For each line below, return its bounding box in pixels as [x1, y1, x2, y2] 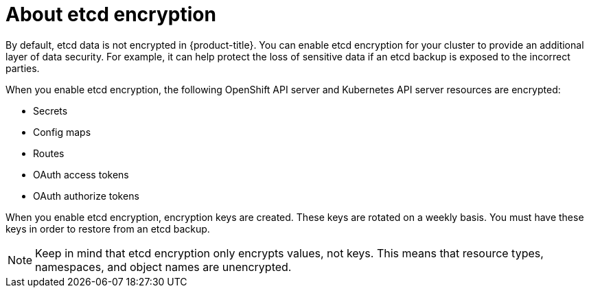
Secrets [33, 104, 68, 117]
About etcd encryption [5, 3, 216, 26]
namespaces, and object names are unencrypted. [35, 259, 292, 274]
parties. [5, 62, 40, 74]
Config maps [33, 126, 91, 138]
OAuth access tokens [33, 168, 129, 180]
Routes [33, 147, 65, 159]
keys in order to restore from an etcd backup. [5, 222, 210, 235]
